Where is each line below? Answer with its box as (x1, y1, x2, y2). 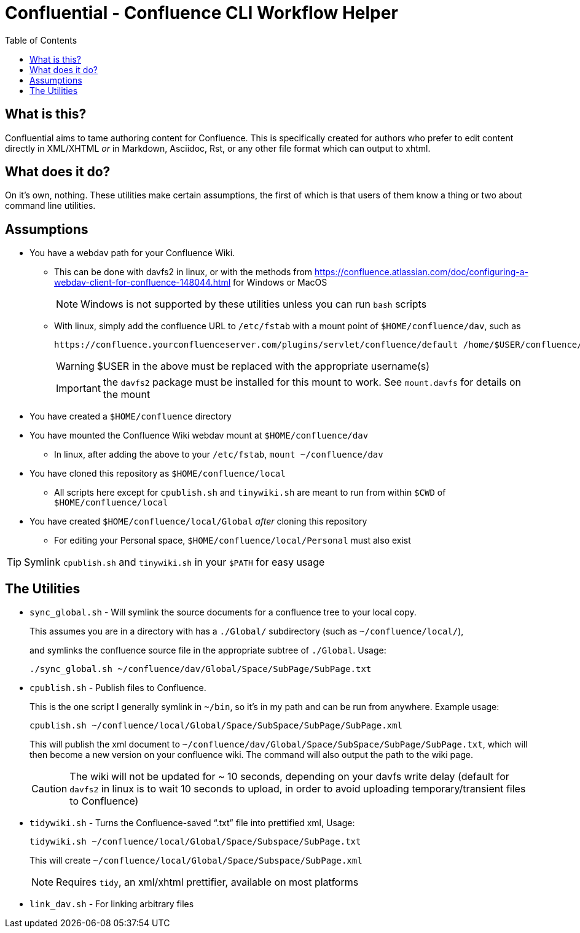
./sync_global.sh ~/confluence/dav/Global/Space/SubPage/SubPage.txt (29, 664, 372, 674)
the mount (103, 388, 151, 401)
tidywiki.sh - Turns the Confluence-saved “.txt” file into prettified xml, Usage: (29, 818, 355, 829)
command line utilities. (5, 200, 96, 211)
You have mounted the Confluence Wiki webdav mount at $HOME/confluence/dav (29, 430, 369, 441)
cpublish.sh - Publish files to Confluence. (29, 682, 206, 693)
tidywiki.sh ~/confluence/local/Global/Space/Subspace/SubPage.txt (29, 837, 361, 847)
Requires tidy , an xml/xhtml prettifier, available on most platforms (56, 876, 359, 889)
